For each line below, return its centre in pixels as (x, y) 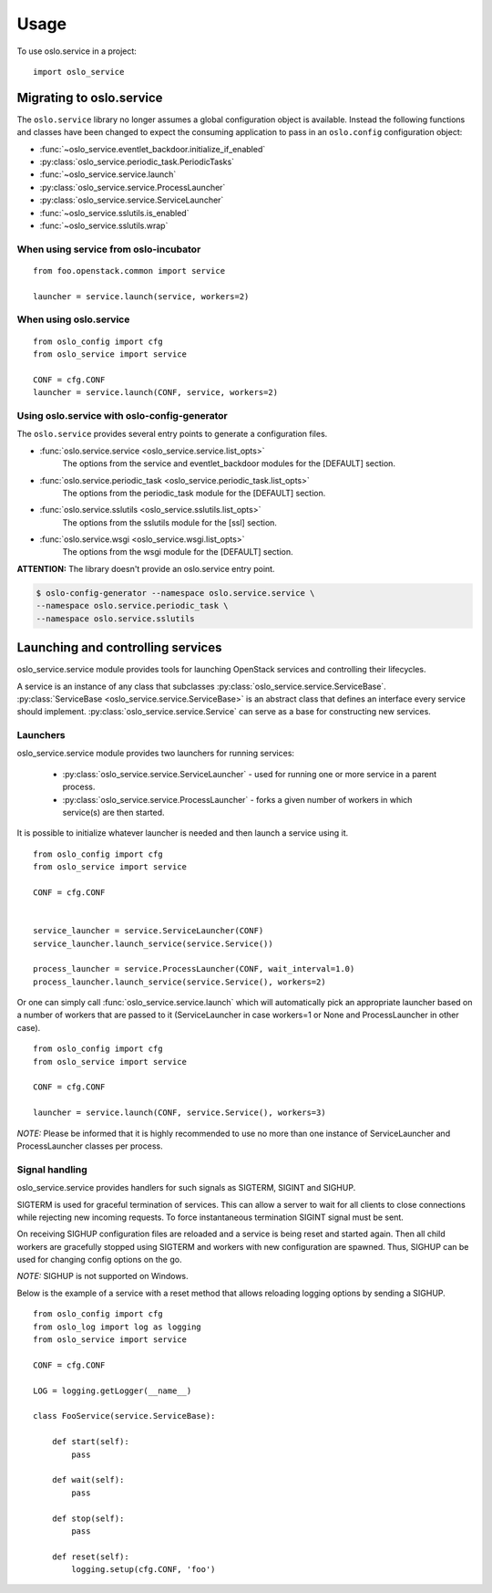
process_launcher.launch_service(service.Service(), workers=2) (180, 982)
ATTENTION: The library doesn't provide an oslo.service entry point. (146, 568)
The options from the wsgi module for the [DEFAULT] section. (178, 552)
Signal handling (52, 1170)
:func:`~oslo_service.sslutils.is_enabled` (114, 213)
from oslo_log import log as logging (118, 1327)
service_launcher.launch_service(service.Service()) (153, 943)
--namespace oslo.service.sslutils (115, 619)
